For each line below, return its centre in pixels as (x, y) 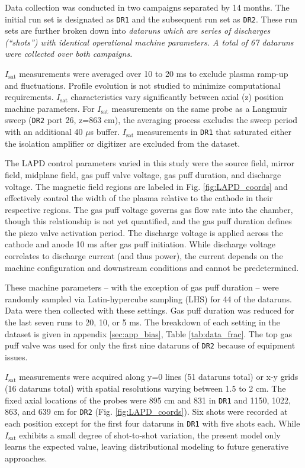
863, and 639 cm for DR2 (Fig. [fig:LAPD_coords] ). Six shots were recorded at (146, 411)
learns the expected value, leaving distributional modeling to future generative (147, 446)
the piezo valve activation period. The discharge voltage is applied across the (144, 232)
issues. (16, 356)
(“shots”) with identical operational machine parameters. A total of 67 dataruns (149, 42)
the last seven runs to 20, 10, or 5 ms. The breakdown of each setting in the (142, 322)
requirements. (29, 97)
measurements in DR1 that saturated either (214, 132)
